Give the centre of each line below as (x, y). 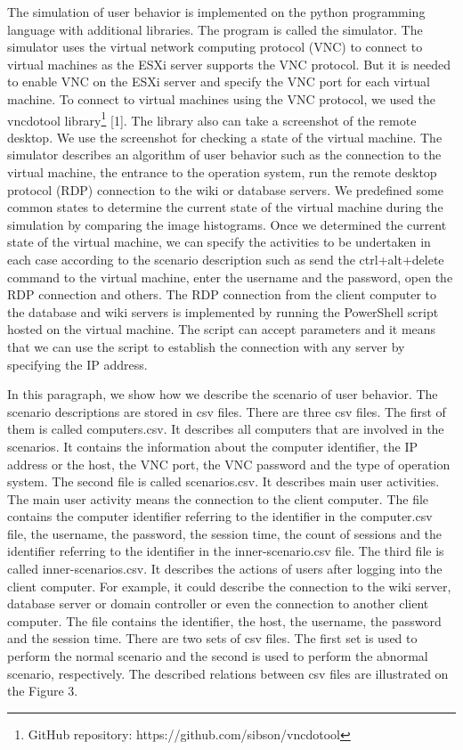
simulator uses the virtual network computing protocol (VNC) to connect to (215, 47)
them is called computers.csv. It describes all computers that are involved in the (226, 429)
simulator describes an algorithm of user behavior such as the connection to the (224, 155)
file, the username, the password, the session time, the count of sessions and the (225, 533)
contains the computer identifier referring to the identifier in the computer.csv (220, 516)
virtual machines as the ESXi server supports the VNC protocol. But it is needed (229, 64)
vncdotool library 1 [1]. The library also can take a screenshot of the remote (212, 118)
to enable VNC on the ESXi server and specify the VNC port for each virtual (219, 82)
